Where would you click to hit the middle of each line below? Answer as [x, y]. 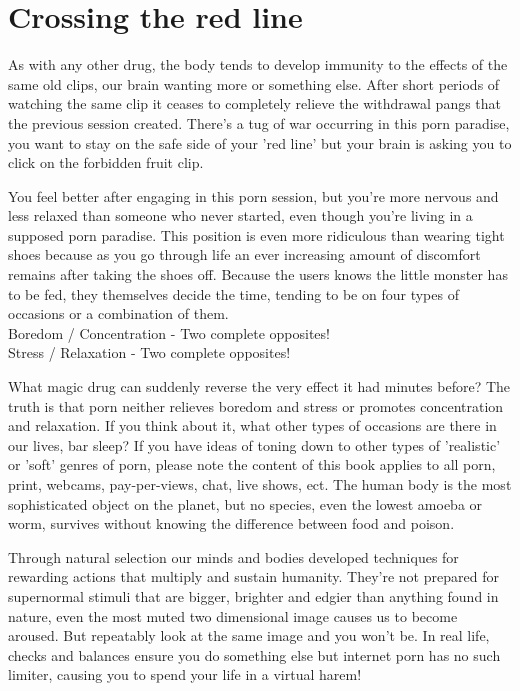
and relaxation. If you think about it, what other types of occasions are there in [252, 425]
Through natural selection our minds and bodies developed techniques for [233, 556]
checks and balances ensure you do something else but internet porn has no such [254, 654]
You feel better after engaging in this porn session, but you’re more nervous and [253, 195]
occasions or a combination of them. [118, 313]
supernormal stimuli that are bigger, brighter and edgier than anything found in [253, 595]
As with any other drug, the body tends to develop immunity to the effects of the [258, 64]
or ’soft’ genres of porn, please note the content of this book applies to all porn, [252, 464]
